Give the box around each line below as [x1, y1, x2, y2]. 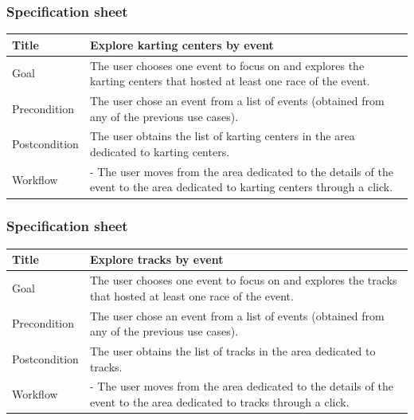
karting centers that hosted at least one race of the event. [89, 73, 370, 89]
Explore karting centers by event [89, 36, 274, 53]
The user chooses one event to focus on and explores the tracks [89, 272, 397, 289]
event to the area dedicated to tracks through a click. [89, 394, 350, 410]
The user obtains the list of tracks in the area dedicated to [89, 343, 376, 359]
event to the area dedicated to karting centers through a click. [89, 179, 393, 195]
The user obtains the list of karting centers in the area [89, 128, 355, 144]
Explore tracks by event [89, 251, 224, 268]
